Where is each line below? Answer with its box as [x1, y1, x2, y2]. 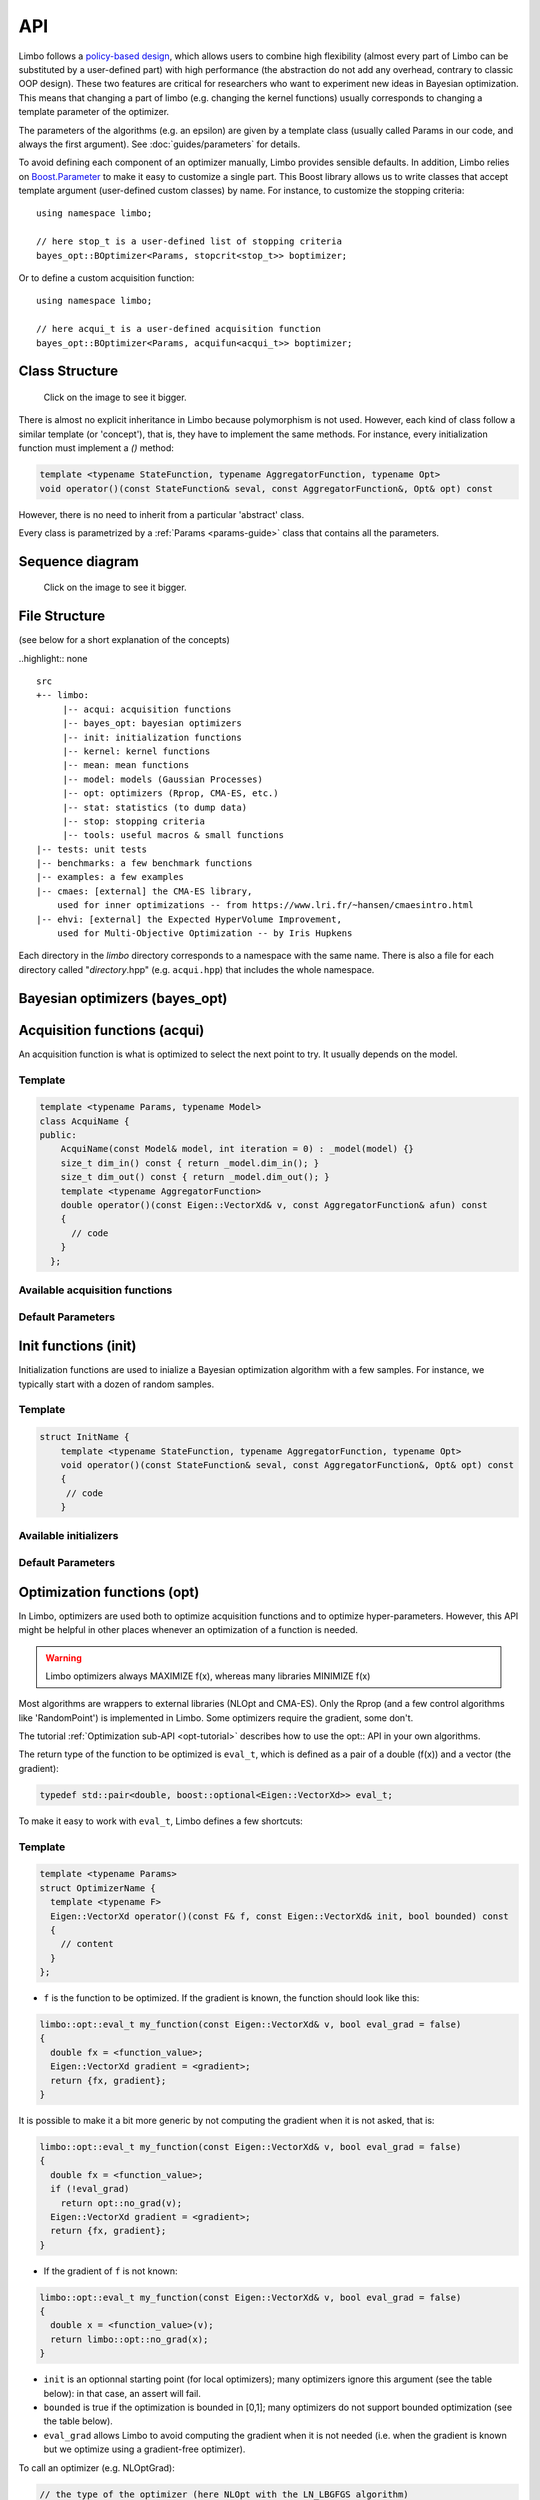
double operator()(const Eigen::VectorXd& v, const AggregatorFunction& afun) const [60, 1200, 489, 1211]
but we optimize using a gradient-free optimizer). [43, 2443, 246, 2455]
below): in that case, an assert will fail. [43, 2387, 202, 2399]
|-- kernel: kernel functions [62, 745, 211, 757]
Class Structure [18, 363, 119, 380]
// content [60, 1938, 114, 1950]
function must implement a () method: [18, 442, 174, 454]
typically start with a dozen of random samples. [18, 1378, 215, 1390]
